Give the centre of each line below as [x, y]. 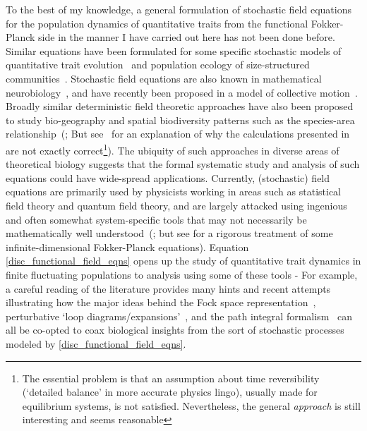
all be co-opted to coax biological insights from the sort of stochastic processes [175, 330]
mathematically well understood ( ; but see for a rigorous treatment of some [169, 233]
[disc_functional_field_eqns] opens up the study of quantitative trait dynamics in [183, 261]
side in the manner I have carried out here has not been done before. [187, 37]
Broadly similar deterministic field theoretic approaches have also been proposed [180, 106]
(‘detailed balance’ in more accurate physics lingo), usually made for [170, 392]
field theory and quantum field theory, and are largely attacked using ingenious [176, 205]
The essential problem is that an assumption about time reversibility [171, 378]
